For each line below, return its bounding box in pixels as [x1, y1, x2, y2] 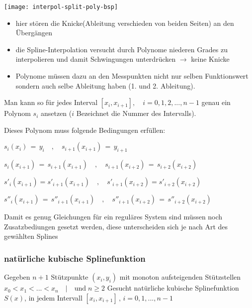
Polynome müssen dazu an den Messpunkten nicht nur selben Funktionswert [15, 71, 249, 81]
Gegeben [4, 272, 30, 282]
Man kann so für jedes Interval [4, 97, 98, 107]
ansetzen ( [40, 108, 72, 118]
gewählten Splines [4, 231, 58, 241]
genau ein [201, 97, 231, 107]
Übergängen [15, 27, 52, 38]
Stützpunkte [51, 272, 88, 282]
